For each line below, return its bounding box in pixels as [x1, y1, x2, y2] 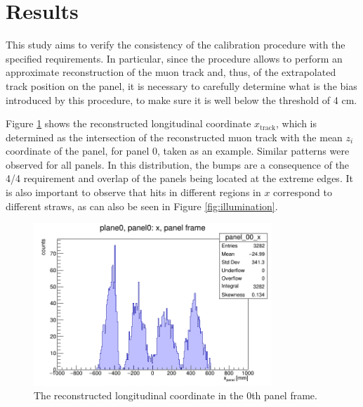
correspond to [273, 185, 332, 200]
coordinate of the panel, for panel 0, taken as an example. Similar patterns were [6, 143, 350, 158]
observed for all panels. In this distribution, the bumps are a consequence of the [6, 157, 350, 172]
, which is [275, 116, 317, 131]
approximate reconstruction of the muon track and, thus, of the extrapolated [6, 65, 336, 79]
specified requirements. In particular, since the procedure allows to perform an [6, 51, 343, 65]
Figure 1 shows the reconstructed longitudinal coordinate [6, 116, 251, 131]
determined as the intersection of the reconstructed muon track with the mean [6, 129, 343, 144]
